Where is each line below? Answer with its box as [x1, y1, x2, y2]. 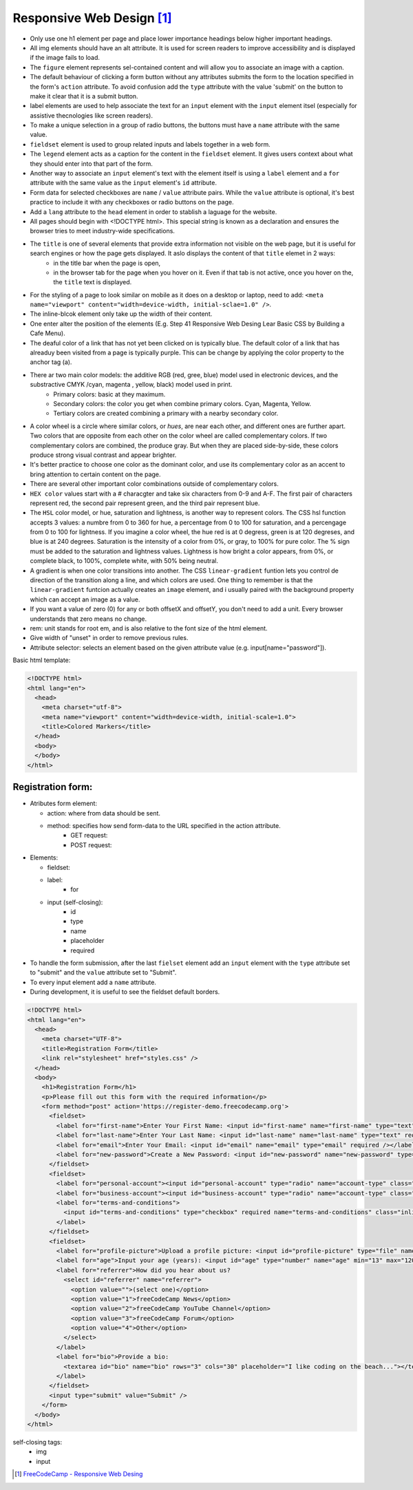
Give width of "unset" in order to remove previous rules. [30, 634, 189, 642]
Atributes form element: [30, 799, 98, 808]
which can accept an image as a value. [30, 595, 140, 604]
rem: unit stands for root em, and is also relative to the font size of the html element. [30, 624, 268, 632]
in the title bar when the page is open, [53, 259, 161, 267]
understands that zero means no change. [30, 615, 147, 623]
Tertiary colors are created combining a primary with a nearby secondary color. [53, 409, 279, 418]
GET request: [70, 831, 108, 840]
